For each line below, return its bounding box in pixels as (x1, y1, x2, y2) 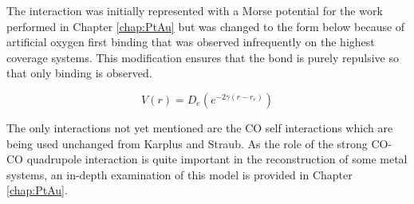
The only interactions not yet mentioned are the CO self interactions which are (6, 119, 393, 135)
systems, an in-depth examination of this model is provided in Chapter (6, 166, 353, 182)
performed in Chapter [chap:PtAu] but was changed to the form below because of (6, 18, 405, 34)
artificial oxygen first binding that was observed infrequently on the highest (6, 33, 375, 50)
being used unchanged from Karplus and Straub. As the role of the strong (6, 135, 368, 151)
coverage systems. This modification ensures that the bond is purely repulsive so (6, 49, 399, 65)
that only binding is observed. (6, 65, 152, 81)
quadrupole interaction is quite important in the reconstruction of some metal (26, 151, 408, 167)
